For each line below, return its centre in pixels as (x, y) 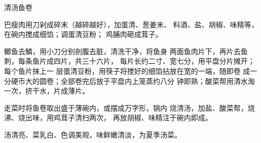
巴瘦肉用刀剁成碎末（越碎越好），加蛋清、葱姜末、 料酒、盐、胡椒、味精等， (131, 24)
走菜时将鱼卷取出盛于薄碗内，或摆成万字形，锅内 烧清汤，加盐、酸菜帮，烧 (129, 107)
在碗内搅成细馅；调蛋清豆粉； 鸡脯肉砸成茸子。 (83, 34)
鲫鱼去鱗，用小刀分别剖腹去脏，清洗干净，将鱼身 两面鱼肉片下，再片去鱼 (126, 51)
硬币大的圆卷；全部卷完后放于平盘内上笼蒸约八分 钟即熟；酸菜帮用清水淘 (133, 81)
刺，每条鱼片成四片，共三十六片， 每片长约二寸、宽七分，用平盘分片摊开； (129, 61)
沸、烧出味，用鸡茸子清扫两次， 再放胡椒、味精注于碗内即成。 (108, 117)
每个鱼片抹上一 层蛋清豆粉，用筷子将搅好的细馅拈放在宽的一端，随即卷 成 (127, 70)
